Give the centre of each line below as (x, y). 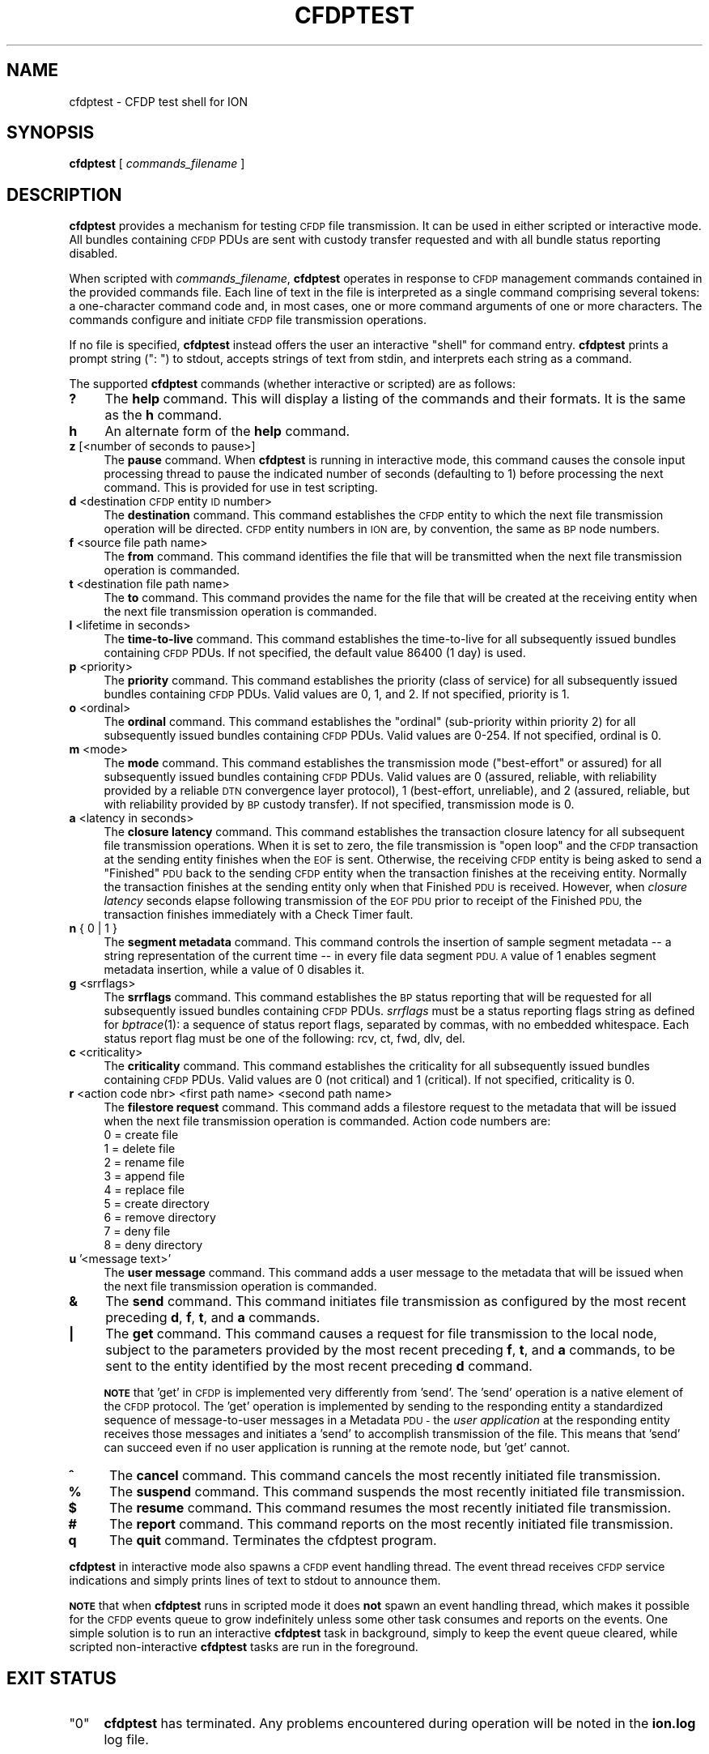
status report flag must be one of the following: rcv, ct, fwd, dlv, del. (284, 1039)
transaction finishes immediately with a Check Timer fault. (259, 915)
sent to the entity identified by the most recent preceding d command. (319, 1366)
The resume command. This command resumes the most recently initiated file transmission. (390, 1508)
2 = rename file (144, 1163)
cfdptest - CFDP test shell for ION (159, 101)
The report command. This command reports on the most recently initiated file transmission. (391, 1524)
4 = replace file (144, 1190)
